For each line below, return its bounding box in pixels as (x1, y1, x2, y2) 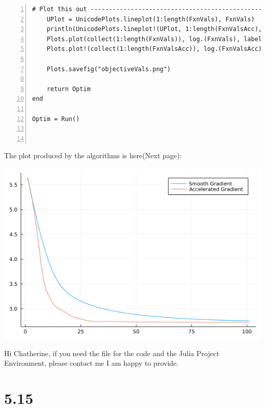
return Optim (46, 85, 91, 93)
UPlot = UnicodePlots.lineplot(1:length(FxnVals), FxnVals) (46, 15, 255, 23)
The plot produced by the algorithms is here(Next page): (4, 150, 182, 161)
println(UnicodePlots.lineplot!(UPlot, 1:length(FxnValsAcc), (46, 25, 262, 33)
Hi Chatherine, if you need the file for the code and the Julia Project (4, 347, 220, 358)
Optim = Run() (32, 115, 80, 123)
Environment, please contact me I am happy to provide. (4, 358, 179, 368)
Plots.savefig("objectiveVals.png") (46, 65, 171, 73)
